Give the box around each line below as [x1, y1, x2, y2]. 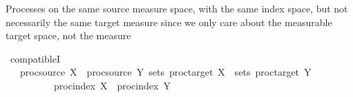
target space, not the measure [6, 28, 131, 43]
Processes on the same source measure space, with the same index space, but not [6, 1, 348, 15]
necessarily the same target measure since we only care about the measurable [6, 14, 332, 29]
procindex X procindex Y [53, 78, 171, 92]
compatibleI [10, 51, 60, 65]
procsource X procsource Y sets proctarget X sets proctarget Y [19, 65, 312, 79]
